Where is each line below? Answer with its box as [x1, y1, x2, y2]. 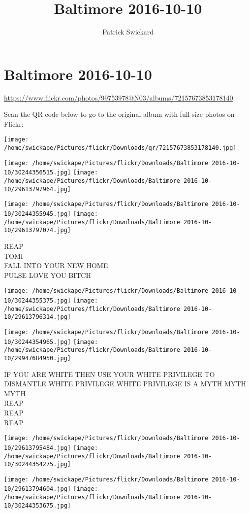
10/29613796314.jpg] [4, 313, 71, 321]
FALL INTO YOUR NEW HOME [4, 260, 108, 271]
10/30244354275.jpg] [4, 461, 71, 468]
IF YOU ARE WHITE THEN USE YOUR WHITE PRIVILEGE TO [4, 369, 215, 379]
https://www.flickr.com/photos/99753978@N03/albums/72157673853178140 [4, 92, 233, 103]
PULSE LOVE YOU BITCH [4, 270, 91, 280]
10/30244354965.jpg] [4, 338, 71, 345]
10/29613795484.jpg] [4, 444, 71, 451]
